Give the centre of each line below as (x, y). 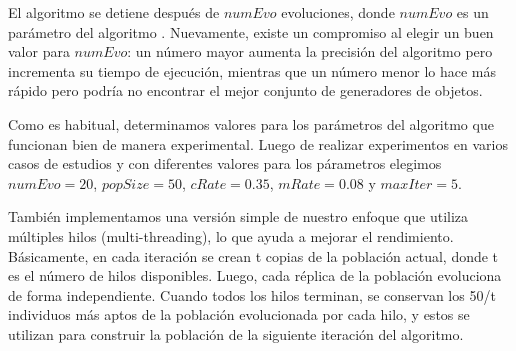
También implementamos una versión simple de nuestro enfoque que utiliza (238, 216)
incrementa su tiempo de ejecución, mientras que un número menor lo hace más (252, 70)
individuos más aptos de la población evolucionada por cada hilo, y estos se (239, 314)
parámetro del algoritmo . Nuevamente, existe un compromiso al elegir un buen (251, 31)
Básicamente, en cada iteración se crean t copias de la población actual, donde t (253, 255)
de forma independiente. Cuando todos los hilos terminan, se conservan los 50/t (252, 294)
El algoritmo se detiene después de (114, 12)
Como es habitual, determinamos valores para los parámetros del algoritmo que (251, 123)
